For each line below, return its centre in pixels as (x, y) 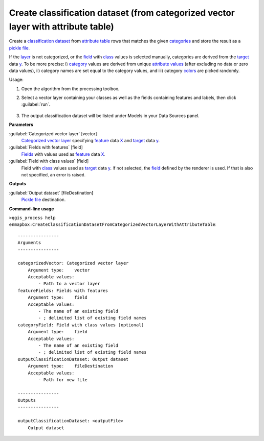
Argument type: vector (59, 270)
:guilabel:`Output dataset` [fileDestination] (51, 193)
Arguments (29, 243)
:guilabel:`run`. (36, 104)
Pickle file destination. (44, 200)
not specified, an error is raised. (53, 174)
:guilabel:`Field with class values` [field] (49, 161)
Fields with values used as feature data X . (63, 154)
